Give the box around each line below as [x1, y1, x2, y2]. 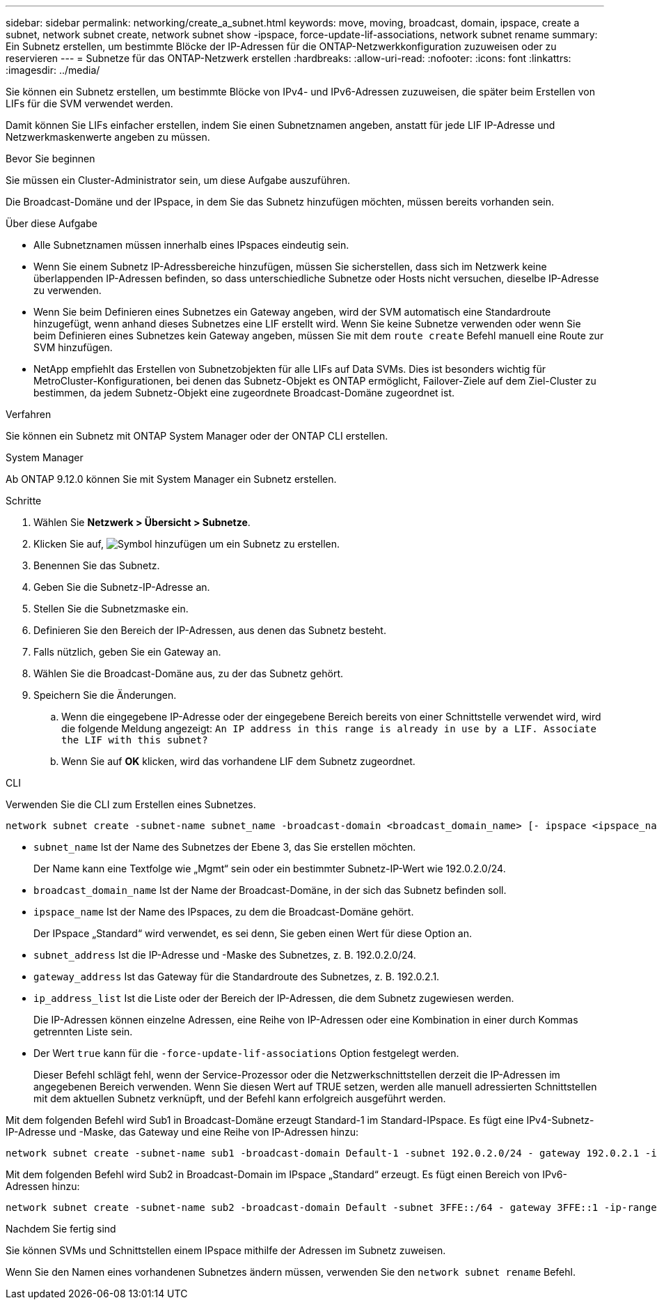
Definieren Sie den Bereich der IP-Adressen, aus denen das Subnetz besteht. [33, 624, 386, 636]
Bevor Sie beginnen [6, 153, 95, 164]
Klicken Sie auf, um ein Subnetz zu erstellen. [33, 538, 340, 550]
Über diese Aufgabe [6, 217, 97, 229]
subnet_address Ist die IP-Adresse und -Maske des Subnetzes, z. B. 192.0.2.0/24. [33, 949, 416, 961]
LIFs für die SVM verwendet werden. [6, 98, 173, 109]
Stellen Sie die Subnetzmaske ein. [33, 603, 189, 615]
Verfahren [6, 408, 52, 420]
